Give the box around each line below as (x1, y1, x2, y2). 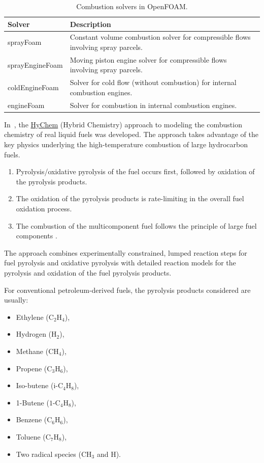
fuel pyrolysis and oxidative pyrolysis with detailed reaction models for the (4, 257, 236, 268)
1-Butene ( (16, 397, 49, 407)
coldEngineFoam (8, 82, 59, 93)
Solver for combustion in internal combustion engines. (70, 99, 237, 110)
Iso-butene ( (16, 380, 54, 391)
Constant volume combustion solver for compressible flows (70, 32, 251, 42)
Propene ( (16, 363, 47, 373)
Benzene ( (16, 414, 47, 425)
